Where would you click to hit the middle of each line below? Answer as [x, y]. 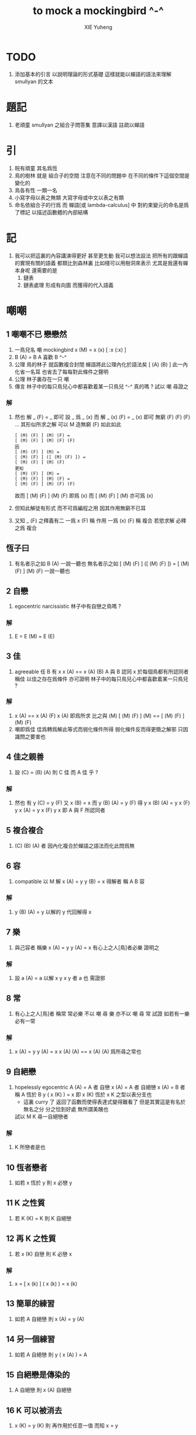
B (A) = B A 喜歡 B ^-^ [41, 357]
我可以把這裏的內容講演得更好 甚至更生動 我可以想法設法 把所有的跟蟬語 [101, 255]
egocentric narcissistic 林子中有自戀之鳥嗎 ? [68, 606]
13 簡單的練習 [30, 1304]
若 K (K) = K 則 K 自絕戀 [43, 1218]
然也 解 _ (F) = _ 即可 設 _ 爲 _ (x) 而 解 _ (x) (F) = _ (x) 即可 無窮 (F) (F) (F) [102, 417]
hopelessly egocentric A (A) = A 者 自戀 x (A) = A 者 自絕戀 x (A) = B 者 [100, 1087]
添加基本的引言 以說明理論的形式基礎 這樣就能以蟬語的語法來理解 [93, 74]
